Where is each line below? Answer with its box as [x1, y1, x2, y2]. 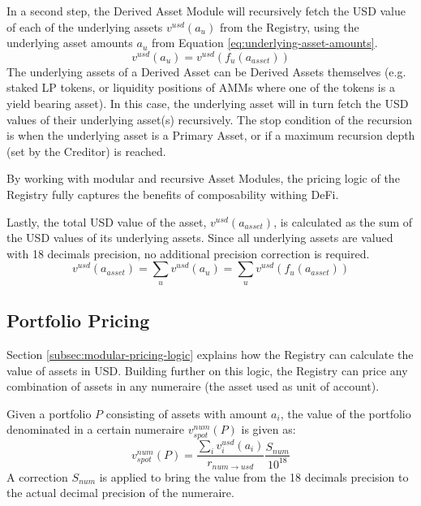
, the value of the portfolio [280, 404, 411, 422]
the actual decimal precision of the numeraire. [6, 484, 234, 501]
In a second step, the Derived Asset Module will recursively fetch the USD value [6, 2, 406, 19]
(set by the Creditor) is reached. [6, 142, 166, 159]
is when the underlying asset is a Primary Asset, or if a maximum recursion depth [6, 127, 415, 144]
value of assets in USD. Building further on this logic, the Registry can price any [6, 361, 408, 378]
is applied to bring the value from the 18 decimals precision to [99, 468, 409, 485]
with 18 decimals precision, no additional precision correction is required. [6, 244, 370, 262]
